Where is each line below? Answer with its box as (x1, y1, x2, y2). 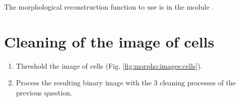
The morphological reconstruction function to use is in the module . (4, 2, 214, 12)
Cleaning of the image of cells (4, 31, 214, 52)
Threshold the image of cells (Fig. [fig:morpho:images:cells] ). (16, 60, 203, 71)
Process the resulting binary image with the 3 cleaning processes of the (16, 77, 236, 88)
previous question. (16, 87, 72, 97)
